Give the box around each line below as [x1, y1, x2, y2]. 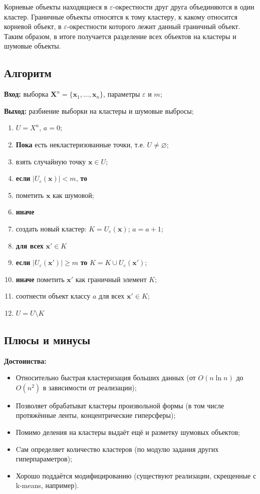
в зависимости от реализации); [43, 382, 137, 392]
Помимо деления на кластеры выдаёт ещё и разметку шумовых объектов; [16, 427, 240, 437]
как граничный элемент [75, 274, 147, 284]
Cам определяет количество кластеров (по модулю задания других [16, 443, 219, 454]
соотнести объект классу [16, 291, 91, 301]
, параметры [103, 89, 140, 99]
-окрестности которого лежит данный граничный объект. [67, 21, 240, 32]
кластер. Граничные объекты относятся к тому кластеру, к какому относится [4, 11, 237, 22]
